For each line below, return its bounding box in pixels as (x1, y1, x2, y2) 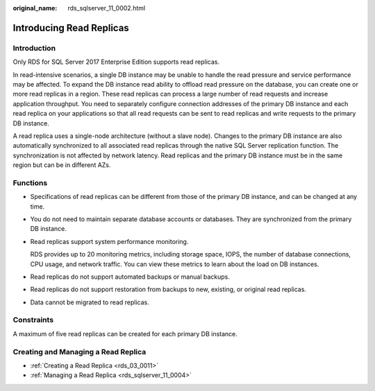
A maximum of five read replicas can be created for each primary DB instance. (12, 329, 237, 338)
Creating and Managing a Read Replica (12, 347, 147, 356)
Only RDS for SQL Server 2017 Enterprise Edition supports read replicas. (12, 58, 220, 66)
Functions (12, 177, 48, 187)
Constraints (12, 315, 54, 325)
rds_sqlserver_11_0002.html (67, 4, 146, 12)
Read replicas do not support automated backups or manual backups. (30, 272, 231, 281)
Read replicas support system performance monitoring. (30, 237, 189, 245)
